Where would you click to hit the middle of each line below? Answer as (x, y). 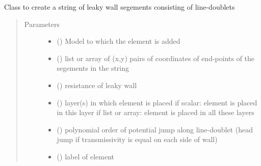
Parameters (42, 24)
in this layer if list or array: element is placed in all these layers (155, 112)
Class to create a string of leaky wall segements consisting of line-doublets (120, 7)
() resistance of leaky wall (97, 85)
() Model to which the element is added (119, 41)
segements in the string (93, 68)
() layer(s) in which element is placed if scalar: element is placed (157, 102)
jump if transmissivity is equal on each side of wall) (137, 139)
